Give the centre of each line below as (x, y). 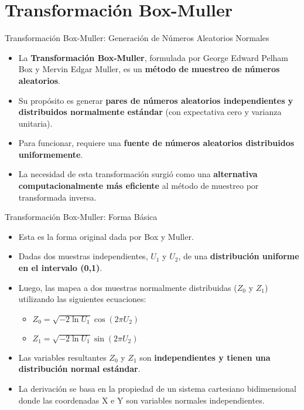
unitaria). (35, 123)
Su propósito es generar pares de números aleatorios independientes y (156, 100)
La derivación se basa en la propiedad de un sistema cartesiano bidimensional (157, 388)
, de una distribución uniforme (239, 256)
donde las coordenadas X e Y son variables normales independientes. (141, 400)
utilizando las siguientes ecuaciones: (82, 299)
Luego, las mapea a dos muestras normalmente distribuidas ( (128, 287)
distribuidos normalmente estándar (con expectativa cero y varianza (150, 112)
